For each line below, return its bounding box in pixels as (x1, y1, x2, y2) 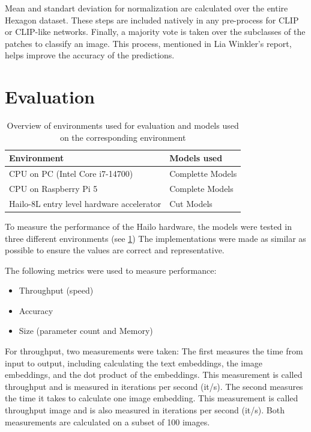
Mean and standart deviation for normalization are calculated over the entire (5, 2, 288, 14)
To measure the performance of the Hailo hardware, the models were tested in (5, 220, 292, 232)
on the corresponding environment (59, 131, 186, 143)
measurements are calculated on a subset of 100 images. (5, 415, 210, 428)
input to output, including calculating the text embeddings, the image (5, 356, 263, 369)
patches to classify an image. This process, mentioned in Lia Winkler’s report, (5, 37, 292, 49)
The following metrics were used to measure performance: (5, 264, 217, 276)
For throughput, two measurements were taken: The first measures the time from (5, 345, 303, 357)
